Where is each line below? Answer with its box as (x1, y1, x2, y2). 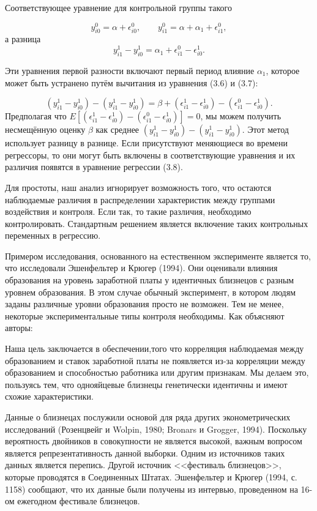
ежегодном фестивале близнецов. (17, 494, 140, 507)
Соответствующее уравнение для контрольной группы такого (5, 1, 232, 13)
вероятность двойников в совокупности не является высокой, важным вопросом (5, 435, 302, 447)
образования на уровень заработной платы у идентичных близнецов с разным (5, 274, 294, 286)
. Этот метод (242, 123, 289, 136)
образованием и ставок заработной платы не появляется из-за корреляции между (5, 354, 305, 367)
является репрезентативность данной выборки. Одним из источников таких (5, 446, 285, 459)
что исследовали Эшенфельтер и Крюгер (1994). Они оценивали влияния (5, 261, 278, 274)
